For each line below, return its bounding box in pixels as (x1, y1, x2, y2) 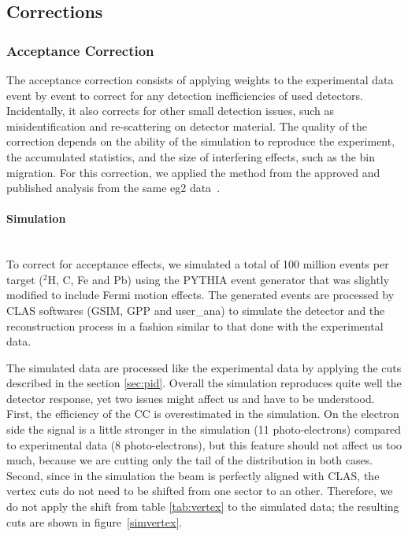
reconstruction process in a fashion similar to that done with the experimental (6, 317, 384, 334)
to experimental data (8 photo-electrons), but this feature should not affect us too (6, 436, 402, 453)
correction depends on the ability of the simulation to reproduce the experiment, (6, 133, 395, 150)
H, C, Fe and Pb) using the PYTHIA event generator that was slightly (47, 271, 390, 287)
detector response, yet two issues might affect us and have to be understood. (6, 390, 375, 406)
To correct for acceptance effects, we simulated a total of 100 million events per (6, 256, 389, 272)
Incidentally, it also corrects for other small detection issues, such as (6, 102, 335, 119)
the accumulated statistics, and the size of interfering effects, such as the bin (6, 148, 376, 164)
